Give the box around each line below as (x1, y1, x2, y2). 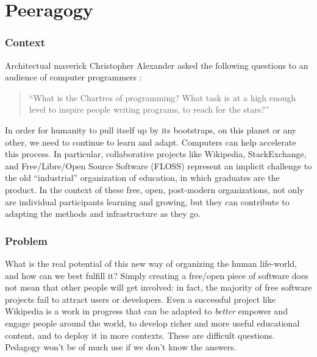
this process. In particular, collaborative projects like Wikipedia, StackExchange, (5, 147, 307, 160)
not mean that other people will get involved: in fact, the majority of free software (5, 281, 312, 294)
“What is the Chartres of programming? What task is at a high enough (29, 91, 296, 104)
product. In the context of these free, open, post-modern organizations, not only (5, 183, 304, 196)
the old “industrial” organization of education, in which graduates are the (5, 171, 280, 184)
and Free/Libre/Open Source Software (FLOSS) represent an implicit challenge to (5, 159, 312, 172)
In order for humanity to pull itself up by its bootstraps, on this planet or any (5, 123, 297, 136)
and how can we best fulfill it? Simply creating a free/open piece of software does (5, 269, 308, 281)
